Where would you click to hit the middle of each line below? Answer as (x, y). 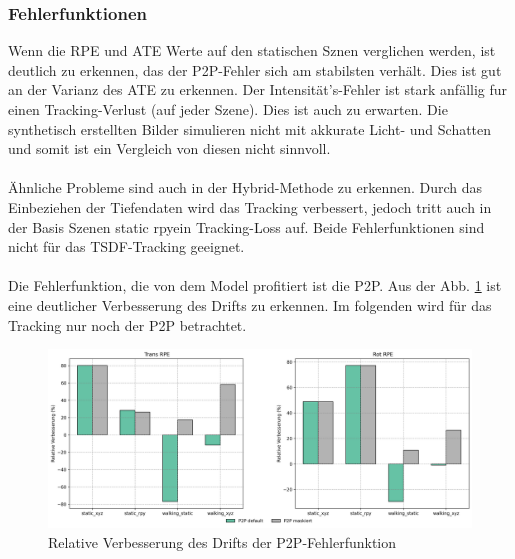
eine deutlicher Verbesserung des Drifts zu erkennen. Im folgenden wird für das (250, 304)
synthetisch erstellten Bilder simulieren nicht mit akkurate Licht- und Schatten (250, 128)
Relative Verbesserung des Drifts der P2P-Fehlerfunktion (222, 541)
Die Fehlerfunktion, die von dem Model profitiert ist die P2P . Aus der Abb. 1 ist (255, 285)
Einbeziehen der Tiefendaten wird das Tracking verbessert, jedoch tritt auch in (250, 206)
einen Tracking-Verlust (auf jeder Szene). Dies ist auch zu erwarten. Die (228, 109)
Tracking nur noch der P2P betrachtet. (127, 324)
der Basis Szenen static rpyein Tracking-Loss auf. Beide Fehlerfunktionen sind (246, 226)
